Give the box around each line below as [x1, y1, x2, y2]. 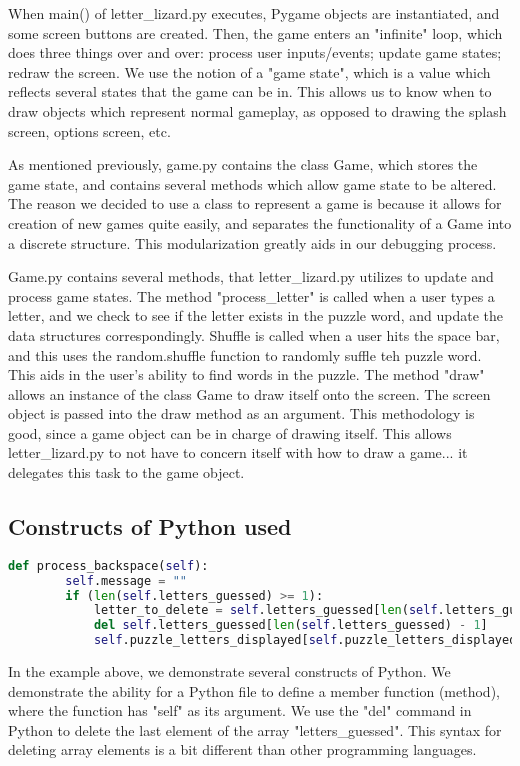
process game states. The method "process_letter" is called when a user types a [8, 285, 495, 306]
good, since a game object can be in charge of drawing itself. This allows [8, 422, 452, 443]
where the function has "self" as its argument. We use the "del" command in [8, 700, 472, 721]
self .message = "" [65, 573, 188, 588]
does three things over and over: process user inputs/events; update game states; [8, 42, 502, 63]
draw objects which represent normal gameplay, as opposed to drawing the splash [8, 100, 507, 121]
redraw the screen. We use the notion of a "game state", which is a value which [8, 61, 491, 82]
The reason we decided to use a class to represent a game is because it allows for [8, 193, 502, 214]
